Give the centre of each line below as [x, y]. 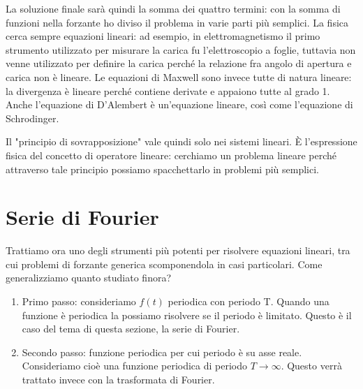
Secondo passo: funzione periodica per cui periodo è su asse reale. [162, 352]
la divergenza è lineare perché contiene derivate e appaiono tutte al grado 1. [168, 90]
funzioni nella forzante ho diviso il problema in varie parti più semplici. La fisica [177, 22]
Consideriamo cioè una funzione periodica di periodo [135, 366]
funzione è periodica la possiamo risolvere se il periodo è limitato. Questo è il [187, 315]
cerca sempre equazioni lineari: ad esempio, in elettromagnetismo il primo [163, 36]
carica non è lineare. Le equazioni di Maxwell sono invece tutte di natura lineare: [179, 76]
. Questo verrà [311, 366]
